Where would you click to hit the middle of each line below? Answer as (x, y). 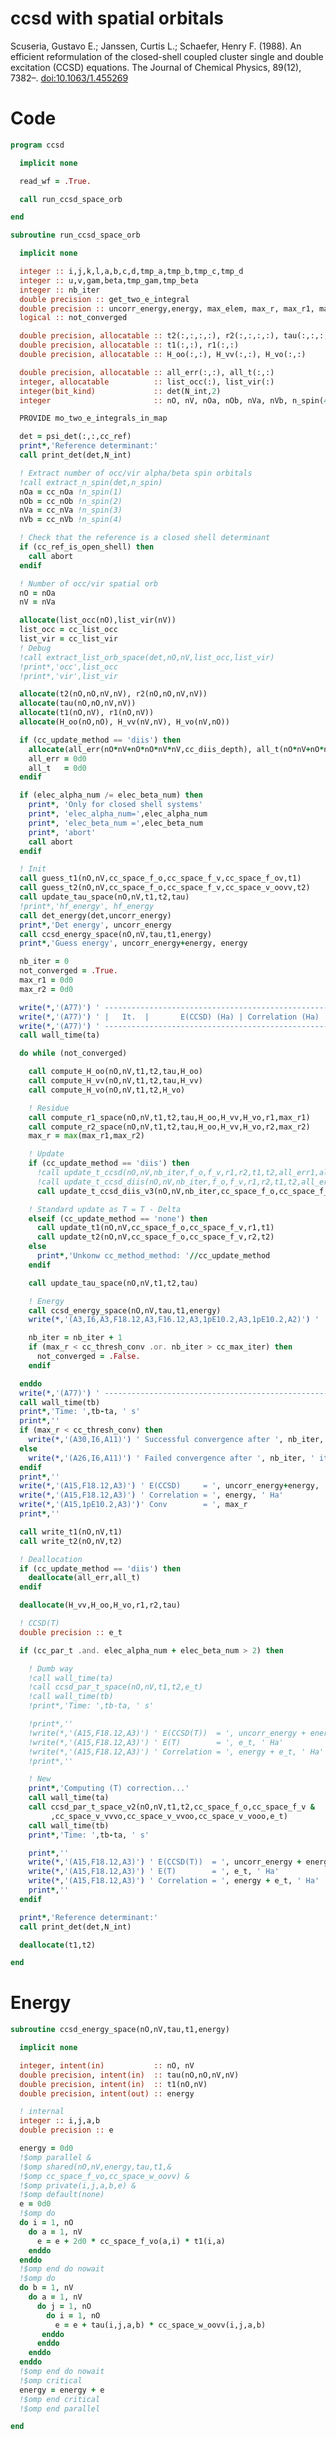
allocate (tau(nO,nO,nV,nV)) (78, 703)
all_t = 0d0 (57, 768)
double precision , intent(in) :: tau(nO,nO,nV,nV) (129, 2075)
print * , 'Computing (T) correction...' (109, 1788)
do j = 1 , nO (64, 2306)
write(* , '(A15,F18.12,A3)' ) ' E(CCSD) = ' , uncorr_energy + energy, (169, 1486)
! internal (42, 2112)
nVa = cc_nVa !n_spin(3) (71, 510)
